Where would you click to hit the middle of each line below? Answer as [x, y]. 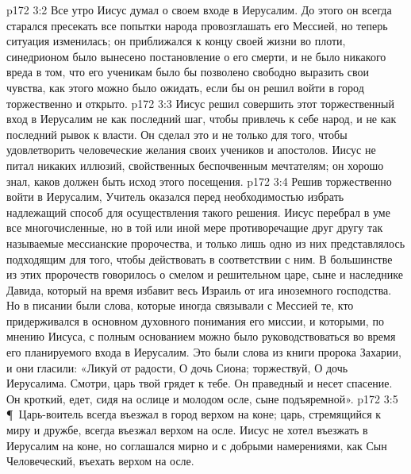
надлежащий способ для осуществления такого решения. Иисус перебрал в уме [198, 212]
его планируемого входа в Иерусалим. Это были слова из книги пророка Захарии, [204, 352]
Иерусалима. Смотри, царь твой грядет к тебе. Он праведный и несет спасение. [200, 383]
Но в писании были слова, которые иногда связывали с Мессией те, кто [180, 305]
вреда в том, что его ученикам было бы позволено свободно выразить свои [188, 72]
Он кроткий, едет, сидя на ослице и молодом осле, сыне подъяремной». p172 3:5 [202, 398]
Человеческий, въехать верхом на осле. [100, 461]
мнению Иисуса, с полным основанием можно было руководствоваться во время [201, 336]
